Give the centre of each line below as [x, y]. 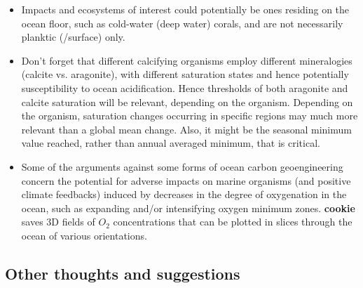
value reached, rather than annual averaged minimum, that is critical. [171, 143]
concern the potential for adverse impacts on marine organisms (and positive [186, 180]
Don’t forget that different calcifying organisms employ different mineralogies [187, 60]
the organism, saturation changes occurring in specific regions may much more [190, 116]
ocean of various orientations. [84, 235]
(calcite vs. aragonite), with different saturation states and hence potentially [185, 74]
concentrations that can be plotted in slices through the [233, 222]
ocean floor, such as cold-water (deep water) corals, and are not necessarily [182, 23]
